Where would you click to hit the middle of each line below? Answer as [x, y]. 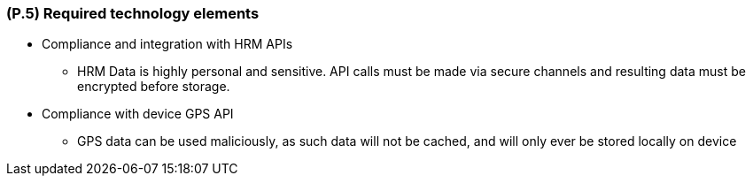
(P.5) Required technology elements [133, 13]
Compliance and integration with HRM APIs [167, 44]
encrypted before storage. [154, 87]
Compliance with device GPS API [138, 114]
